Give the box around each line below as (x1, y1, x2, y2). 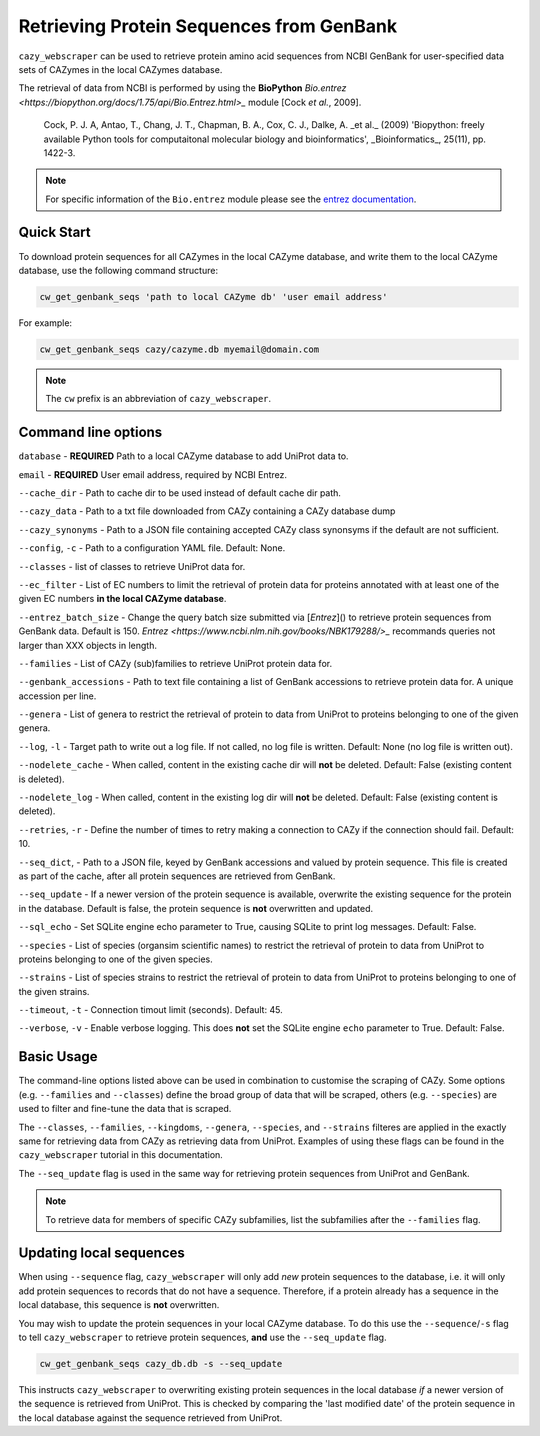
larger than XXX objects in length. (18, 639, 157, 651)
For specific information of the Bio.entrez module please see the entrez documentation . (45, 193, 417, 205)
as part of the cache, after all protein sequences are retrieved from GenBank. (18, 870, 336, 882)
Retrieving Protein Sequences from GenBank (18, 15, 398, 37)
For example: (18, 316, 73, 329)
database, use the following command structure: (18, 264, 219, 276)
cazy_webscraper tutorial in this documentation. (18, 1149, 224, 1161)
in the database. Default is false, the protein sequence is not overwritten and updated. (18, 902, 374, 914)
